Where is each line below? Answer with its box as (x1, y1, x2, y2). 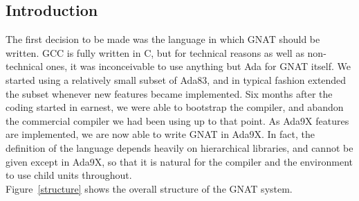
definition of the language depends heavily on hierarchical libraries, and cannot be (6, 140, 353, 155)
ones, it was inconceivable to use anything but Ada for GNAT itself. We (46, 59, 351, 73)
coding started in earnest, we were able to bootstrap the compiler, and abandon (6, 100, 344, 114)
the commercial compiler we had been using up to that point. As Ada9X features (6, 113, 349, 128)
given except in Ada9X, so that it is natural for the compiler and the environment (6, 154, 353, 168)
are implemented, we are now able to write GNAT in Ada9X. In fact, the (6, 127, 315, 141)
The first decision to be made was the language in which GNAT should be (6, 32, 320, 46)
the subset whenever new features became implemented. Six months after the (6, 86, 333, 101)
